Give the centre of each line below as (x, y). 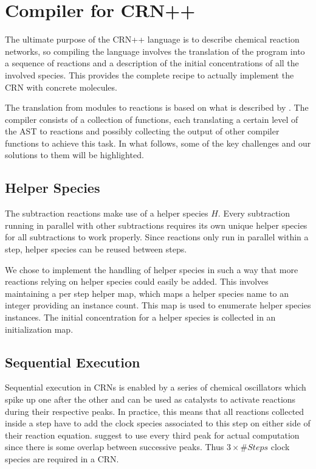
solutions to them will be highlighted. (74, 155)
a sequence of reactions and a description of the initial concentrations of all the (152, 63)
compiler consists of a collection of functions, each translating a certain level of (152, 119)
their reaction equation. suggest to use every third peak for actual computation (152, 435)
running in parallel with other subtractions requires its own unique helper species (156, 225)
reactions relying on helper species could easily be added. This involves (137, 281)
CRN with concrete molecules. (61, 87)
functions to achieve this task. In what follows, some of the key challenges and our (158, 143)
